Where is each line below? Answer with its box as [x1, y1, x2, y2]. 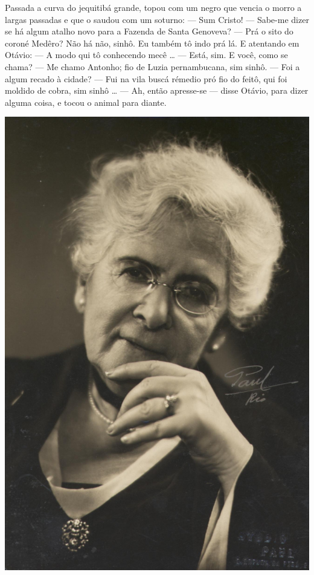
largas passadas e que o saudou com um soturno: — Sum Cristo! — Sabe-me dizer [5, 13, 309, 25]
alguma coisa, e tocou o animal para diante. [5, 96, 167, 108]
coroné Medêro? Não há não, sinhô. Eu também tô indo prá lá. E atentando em [5, 36, 300, 49]
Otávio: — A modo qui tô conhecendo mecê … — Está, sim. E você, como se [5, 48, 288, 61]
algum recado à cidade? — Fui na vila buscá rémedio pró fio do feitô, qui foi [5, 72, 287, 85]
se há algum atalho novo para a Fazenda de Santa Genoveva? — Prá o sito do [5, 25, 293, 37]
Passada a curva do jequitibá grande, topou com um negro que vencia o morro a [5, 1, 302, 13]
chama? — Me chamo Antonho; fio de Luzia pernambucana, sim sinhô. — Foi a [5, 60, 300, 73]
